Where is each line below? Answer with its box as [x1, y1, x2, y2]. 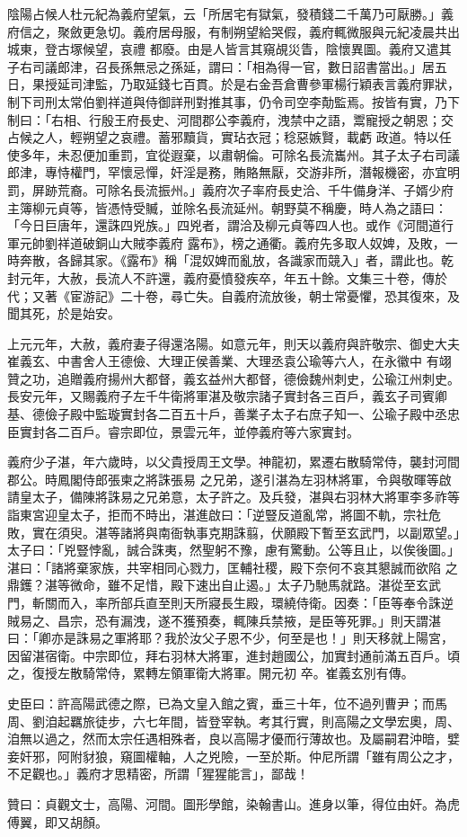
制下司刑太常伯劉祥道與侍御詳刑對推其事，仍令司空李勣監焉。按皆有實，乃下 [7, 92, 460, 111]
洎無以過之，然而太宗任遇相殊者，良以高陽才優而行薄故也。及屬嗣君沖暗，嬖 [7, 729, 460, 748]
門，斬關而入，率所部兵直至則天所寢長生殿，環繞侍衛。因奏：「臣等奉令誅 [7, 593, 441, 611]
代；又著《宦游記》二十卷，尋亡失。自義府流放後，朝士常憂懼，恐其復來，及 [7, 286, 460, 305]
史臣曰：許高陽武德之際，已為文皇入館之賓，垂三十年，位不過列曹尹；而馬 [7, 693, 447, 712]
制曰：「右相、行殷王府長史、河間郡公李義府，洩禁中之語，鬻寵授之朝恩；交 [7, 110, 454, 129]
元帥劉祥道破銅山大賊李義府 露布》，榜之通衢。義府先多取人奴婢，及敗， [19, 233, 445, 252]
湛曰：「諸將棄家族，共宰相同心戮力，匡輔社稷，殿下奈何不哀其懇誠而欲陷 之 [7, 557, 458, 576]
